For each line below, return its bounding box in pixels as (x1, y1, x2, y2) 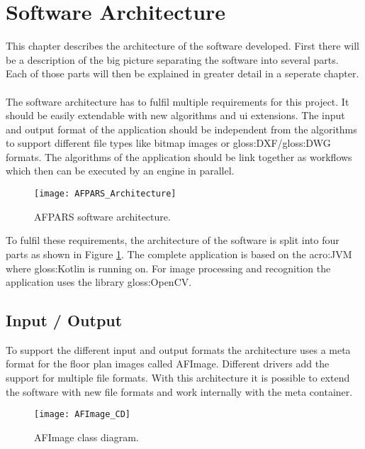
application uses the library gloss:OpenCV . (6, 275, 192, 289)
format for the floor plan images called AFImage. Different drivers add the (6, 356, 330, 371)
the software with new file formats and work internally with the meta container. (6, 384, 353, 399)
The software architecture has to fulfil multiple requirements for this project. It (6, 94, 349, 109)
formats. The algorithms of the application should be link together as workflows (6, 149, 352, 164)
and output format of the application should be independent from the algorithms (6, 121, 357, 136)
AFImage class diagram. (34, 429, 139, 444)
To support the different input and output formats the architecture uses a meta (6, 342, 351, 357)
